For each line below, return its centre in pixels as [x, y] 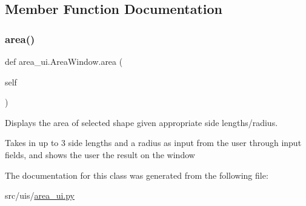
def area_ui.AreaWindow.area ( [64, 61]
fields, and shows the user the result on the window [100, 154]
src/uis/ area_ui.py [40, 195]
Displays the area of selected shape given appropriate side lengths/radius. [141, 122]
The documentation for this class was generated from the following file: [137, 175]
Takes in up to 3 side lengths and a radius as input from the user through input [153, 143]
